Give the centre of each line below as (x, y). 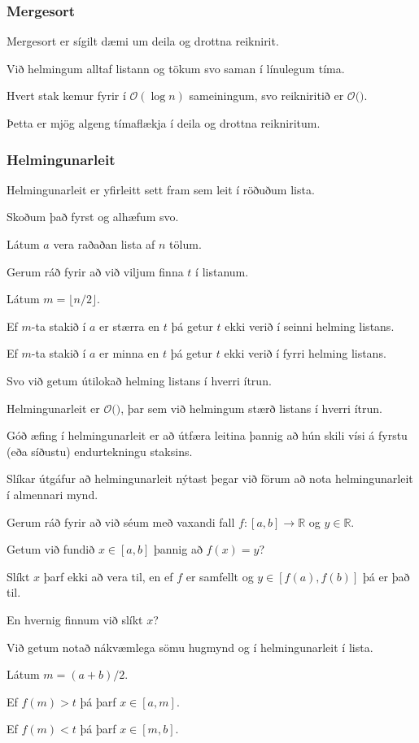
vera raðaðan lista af (104, 244)
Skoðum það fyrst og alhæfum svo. (93, 217)
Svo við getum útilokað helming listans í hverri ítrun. (139, 380)
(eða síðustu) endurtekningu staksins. (100, 451)
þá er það (386, 576)
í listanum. (222, 271)
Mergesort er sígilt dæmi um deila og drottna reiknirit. (143, 41)
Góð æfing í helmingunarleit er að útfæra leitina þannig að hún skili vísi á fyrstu (207, 435)
